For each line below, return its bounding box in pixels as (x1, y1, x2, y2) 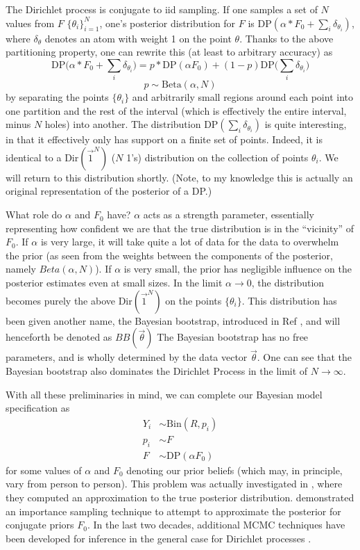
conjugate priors (6, 517, 74, 532)
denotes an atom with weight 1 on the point (44, 31, 232, 45)
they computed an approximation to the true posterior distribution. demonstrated (6, 490, 354, 504)
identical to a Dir (6, 149, 79, 164)
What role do (6, 207, 62, 222)
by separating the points (6, 90, 109, 104)
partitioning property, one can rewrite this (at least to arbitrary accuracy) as (6, 45, 333, 59)
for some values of (6, 462, 82, 477)
